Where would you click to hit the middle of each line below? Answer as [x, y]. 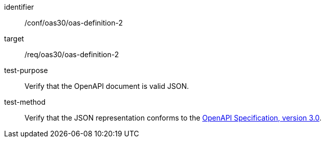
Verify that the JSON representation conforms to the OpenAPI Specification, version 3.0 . [173, 118]
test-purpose [26, 70]
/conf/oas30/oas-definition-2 [74, 23]
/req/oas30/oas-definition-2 [72, 54]
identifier [19, 7]
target [14, 39]
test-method [25, 102]
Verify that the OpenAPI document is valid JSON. [107, 86]
